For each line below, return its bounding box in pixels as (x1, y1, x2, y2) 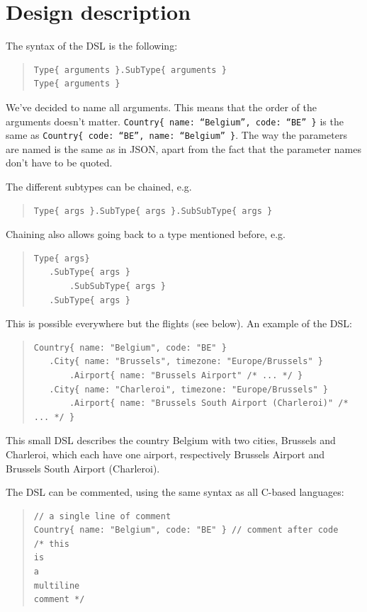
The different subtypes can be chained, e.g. (6, 179, 192, 193)
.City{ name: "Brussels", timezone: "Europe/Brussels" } (49, 356, 323, 367)
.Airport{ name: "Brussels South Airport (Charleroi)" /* (69, 398, 349, 409)
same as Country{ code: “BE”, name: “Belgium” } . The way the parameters (6, 127, 347, 142)
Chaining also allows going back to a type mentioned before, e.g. (6, 227, 286, 242)
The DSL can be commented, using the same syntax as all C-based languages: (6, 484, 344, 499)
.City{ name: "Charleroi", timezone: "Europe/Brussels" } (49, 384, 329, 395)
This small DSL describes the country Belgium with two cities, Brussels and (6, 433, 336, 448)
